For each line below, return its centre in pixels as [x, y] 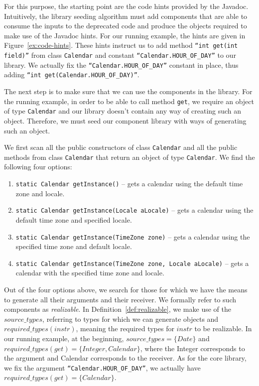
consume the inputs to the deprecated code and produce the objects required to [126, 26]
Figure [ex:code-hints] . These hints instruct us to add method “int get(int [121, 45]
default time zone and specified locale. [74, 219]
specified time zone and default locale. [74, 246]
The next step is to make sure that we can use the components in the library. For [128, 91]
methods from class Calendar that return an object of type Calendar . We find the [129, 157]
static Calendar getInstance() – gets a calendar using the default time [129, 183]
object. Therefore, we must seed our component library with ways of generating [125, 120]
